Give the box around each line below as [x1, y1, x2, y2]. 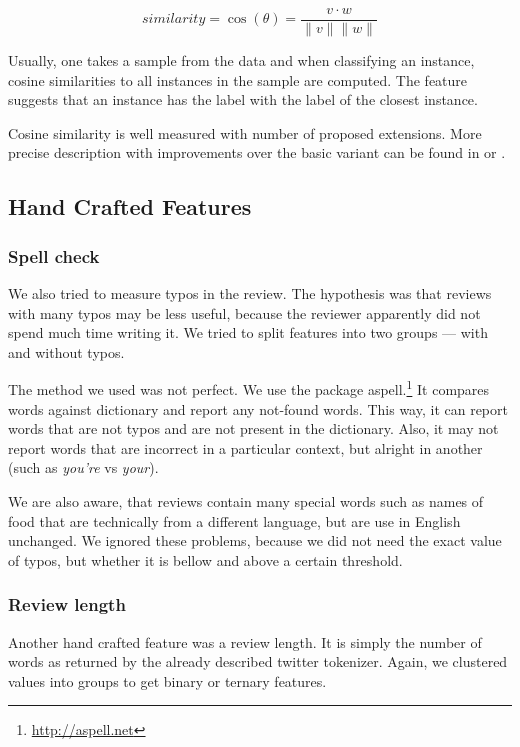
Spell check [8, 243, 100, 268]
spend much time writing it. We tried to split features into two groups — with [8, 322, 488, 343]
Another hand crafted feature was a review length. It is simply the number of [8, 631, 482, 652]
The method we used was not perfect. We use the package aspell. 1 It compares [8, 376, 490, 400]
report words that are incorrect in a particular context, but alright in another [8, 437, 483, 458]
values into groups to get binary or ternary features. [8, 670, 327, 691]
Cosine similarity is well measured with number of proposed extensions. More [8, 122, 482, 143]
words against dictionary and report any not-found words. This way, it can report [8, 398, 508, 419]
